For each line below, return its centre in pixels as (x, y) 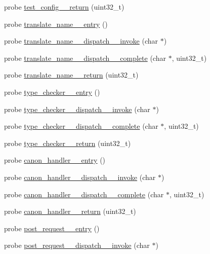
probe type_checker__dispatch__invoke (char (77, 109)
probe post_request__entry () (52, 228)
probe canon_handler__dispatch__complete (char (84, 194)
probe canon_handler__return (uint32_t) (70, 211)
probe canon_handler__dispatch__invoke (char (80, 177)
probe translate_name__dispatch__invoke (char (81, 41)
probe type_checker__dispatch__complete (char (81, 126)
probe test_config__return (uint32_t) (64, 7)
